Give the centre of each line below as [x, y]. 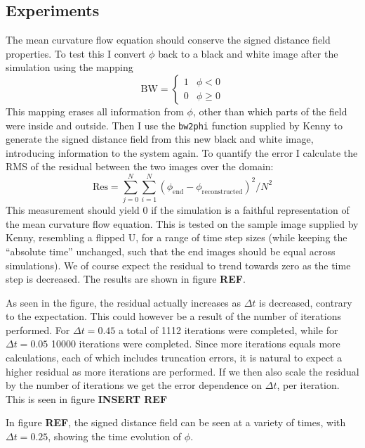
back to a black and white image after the [248, 53]
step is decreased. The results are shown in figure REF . [126, 279]
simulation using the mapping [69, 67]
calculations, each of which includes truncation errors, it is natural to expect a [174, 358]
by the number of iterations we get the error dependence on [134, 385]
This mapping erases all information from [95, 111]
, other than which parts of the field [270, 111]
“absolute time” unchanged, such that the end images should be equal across [171, 251]
